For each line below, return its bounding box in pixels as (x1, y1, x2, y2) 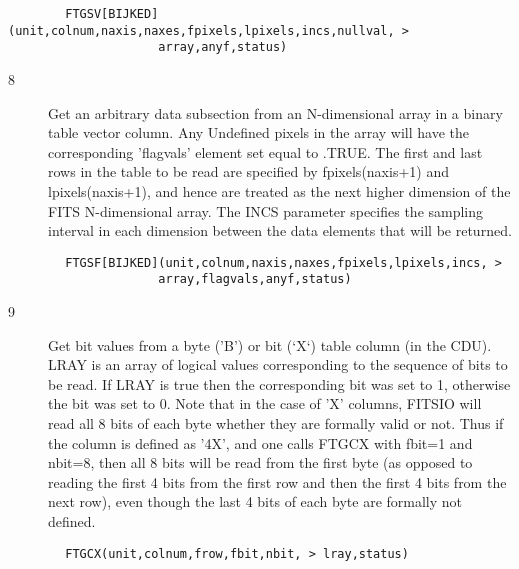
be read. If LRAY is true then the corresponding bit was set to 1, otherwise (48, 373, 511, 394)
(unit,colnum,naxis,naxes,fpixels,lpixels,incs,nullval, (8, 23, 395, 38)
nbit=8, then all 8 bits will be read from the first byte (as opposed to (48, 452, 473, 473)
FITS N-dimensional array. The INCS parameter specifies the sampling (48, 200, 484, 221)
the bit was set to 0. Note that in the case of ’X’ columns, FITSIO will (48, 393, 482, 414)
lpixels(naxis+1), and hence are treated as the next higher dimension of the (48, 180, 511, 201)
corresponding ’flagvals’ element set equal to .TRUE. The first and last (48, 141, 483, 162)
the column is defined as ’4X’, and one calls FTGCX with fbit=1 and (48, 432, 473, 453)
